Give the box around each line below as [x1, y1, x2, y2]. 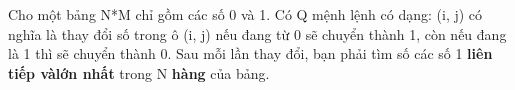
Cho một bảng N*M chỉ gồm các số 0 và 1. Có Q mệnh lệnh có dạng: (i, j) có [8, 4, 483, 24]
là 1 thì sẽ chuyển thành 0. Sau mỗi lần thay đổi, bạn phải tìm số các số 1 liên [8, 43, 493, 64]
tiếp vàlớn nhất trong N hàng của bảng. [8, 62, 270, 83]
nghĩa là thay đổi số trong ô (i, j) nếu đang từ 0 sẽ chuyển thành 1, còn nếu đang [8, 23, 507, 44]
